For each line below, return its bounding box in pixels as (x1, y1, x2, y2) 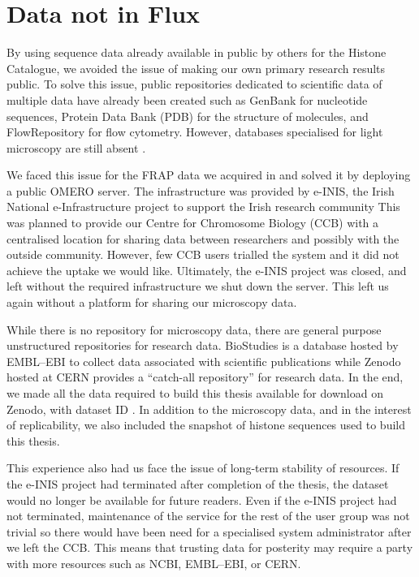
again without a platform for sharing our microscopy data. (6, 294, 297, 311)
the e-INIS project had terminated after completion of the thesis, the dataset (6, 475, 389, 492)
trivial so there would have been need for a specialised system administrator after (6, 523, 412, 540)
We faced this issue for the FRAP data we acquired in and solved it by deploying (6, 166, 411, 183)
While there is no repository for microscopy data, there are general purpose (6, 321, 382, 338)
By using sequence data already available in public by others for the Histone (6, 44, 387, 61)
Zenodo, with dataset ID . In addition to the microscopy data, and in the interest (6, 400, 412, 417)
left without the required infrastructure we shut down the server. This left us (6, 278, 389, 295)
